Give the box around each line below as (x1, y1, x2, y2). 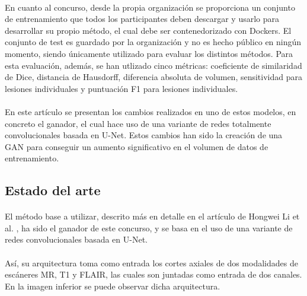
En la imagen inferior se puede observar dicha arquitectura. (5, 279, 220, 292)
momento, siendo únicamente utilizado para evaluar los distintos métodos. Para (5, 47, 293, 59)
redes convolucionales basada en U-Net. (5, 233, 148, 246)
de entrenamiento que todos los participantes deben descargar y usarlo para (5, 12, 280, 25)
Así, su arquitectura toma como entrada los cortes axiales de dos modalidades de (5, 256, 298, 269)
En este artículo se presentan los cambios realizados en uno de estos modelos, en (5, 105, 296, 117)
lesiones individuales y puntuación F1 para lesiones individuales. (5, 82, 238, 94)
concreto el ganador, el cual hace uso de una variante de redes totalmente (5, 117, 271, 129)
